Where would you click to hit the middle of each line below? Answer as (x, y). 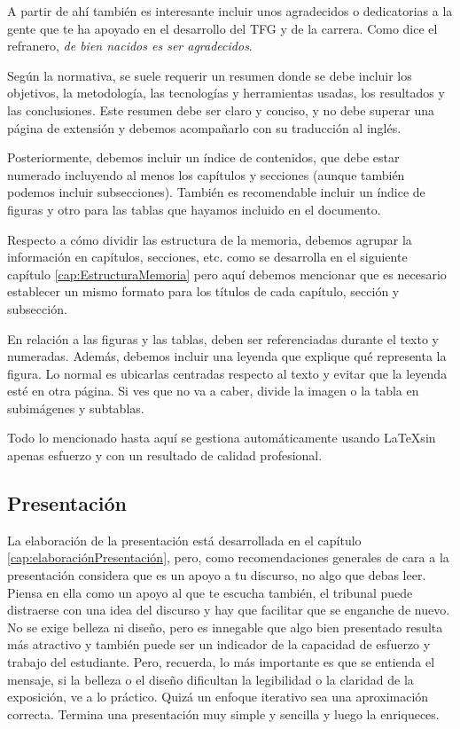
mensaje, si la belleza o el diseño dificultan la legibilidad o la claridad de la (211, 679)
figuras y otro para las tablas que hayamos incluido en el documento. (194, 209)
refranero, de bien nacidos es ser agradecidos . (130, 46)
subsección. (37, 308)
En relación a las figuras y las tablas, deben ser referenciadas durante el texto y (223, 338)
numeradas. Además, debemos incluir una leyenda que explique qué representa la (227, 356)
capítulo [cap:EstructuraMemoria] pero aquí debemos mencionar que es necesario (227, 274)
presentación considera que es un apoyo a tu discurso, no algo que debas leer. (217, 575)
